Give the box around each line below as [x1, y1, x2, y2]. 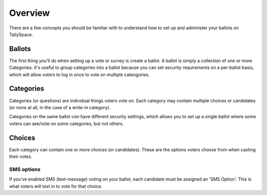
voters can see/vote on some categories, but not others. [9, 121, 124, 127]
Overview [9, 7, 50, 18]
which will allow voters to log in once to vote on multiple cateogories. [9, 71, 150, 77]
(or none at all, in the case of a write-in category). [9, 104, 111, 110]
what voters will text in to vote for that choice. [9, 183, 102, 189]
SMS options [9, 166, 41, 173]
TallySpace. [9, 31, 33, 37]
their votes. [9, 154, 32, 159]
